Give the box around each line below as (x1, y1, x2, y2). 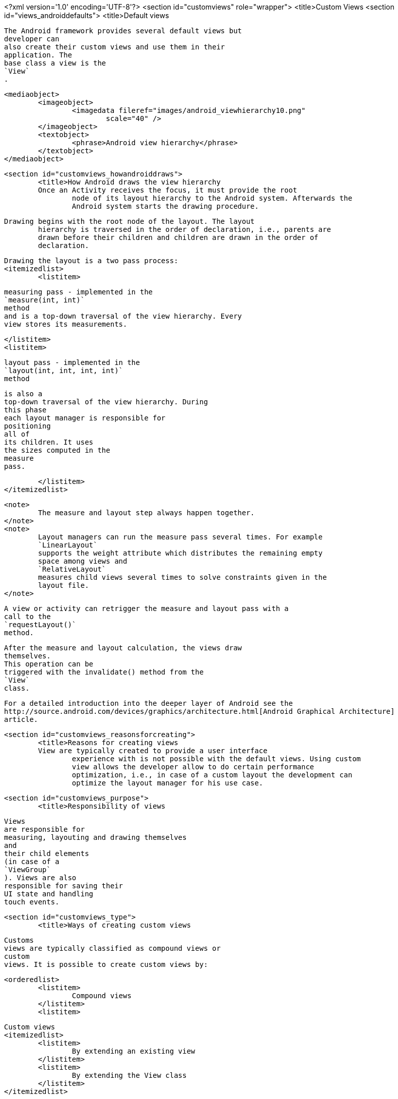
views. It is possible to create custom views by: (4, 960, 208, 968)
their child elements (4, 849, 89, 858)
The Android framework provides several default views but (4, 27, 242, 35)
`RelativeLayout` (38, 565, 106, 573)
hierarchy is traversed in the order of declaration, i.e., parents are (38, 225, 331, 233)
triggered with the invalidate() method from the (4, 668, 204, 676)
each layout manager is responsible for (4, 414, 166, 422)
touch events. (4, 898, 59, 906)
